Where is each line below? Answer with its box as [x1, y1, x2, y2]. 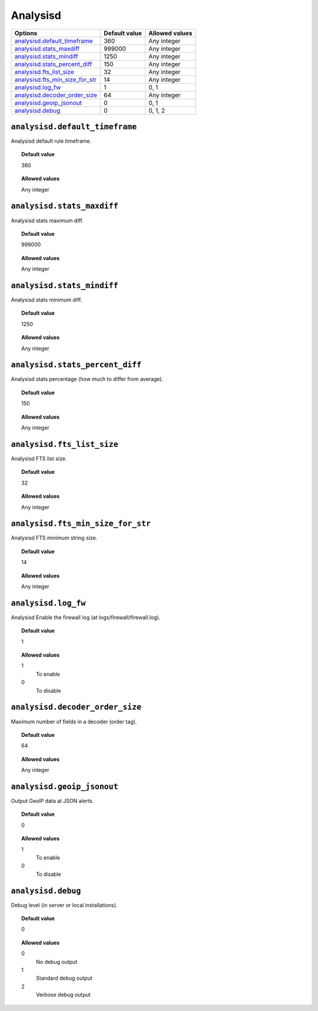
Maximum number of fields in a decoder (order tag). [11, 718, 137, 725]
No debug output [36, 958, 78, 965]
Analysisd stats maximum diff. [11, 217, 84, 224]
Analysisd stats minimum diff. [11, 297, 82, 303]
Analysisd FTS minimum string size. [11, 534, 98, 542]
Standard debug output [36, 974, 92, 982]
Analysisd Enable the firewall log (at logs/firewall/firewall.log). [11, 614, 161, 621]
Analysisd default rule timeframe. [11, 137, 91, 144]
